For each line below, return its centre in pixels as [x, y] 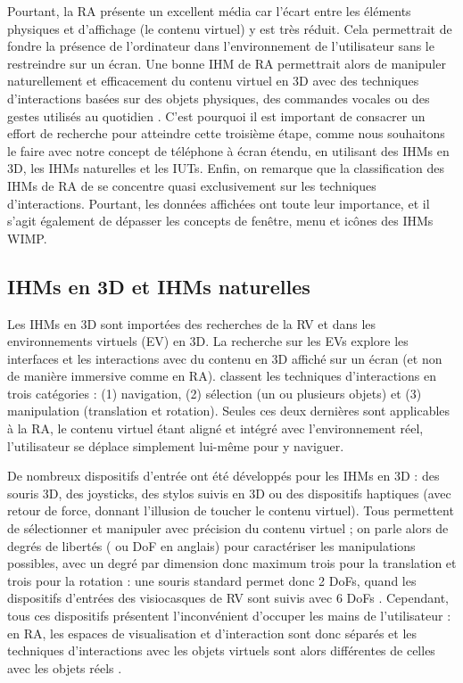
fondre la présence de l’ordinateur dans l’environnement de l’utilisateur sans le [221, 46]
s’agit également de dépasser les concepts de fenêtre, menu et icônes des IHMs [220, 221]
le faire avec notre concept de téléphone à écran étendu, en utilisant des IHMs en [228, 150]
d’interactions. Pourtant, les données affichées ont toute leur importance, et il [219, 203]
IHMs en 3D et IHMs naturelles [159, 286]
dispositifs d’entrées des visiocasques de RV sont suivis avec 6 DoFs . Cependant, [228, 598]
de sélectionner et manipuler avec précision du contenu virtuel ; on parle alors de [228, 528]
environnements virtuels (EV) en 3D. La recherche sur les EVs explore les [208, 341]
